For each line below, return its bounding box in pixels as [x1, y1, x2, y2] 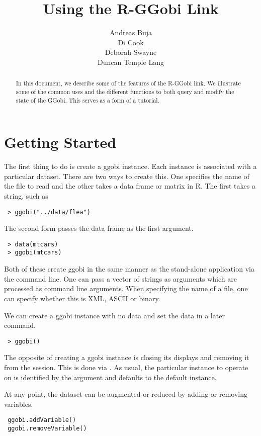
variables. [4, 398, 33, 409]
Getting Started [4, 132, 117, 152]
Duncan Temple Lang [98, 56, 164, 67]
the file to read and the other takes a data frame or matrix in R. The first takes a [4, 181, 255, 191]
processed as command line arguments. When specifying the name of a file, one [4, 283, 248, 294]
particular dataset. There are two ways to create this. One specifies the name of [4, 170, 249, 181]
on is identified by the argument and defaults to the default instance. [4, 372, 217, 382]
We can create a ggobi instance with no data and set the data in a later [4, 310, 225, 320]
